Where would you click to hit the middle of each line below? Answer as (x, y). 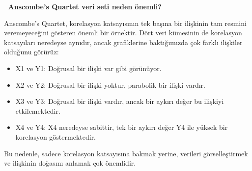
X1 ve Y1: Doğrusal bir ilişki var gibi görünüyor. (88, 68)
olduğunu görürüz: (31, 52)
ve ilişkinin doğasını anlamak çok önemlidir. (70, 163)
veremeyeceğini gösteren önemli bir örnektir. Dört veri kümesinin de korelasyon (123, 33)
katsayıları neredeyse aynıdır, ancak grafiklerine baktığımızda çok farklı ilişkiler (123, 42)
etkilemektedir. (38, 110)
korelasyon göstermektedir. (56, 136)
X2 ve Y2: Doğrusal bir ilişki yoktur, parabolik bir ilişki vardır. (110, 85)
